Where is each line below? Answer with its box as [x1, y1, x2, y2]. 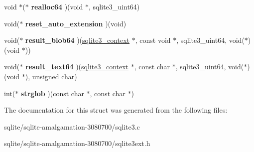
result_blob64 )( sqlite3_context [25, 35, 130, 45]
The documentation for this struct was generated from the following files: [4, 105, 228, 115]
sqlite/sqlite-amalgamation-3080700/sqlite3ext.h [4, 138, 150, 149]
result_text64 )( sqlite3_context [25, 61, 129, 72]
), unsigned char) [25, 71, 77, 81]
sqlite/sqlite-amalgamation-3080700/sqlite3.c [4, 121, 140, 132]
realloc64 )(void [31, 1, 83, 11]
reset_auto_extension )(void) [25, 18, 127, 28]
